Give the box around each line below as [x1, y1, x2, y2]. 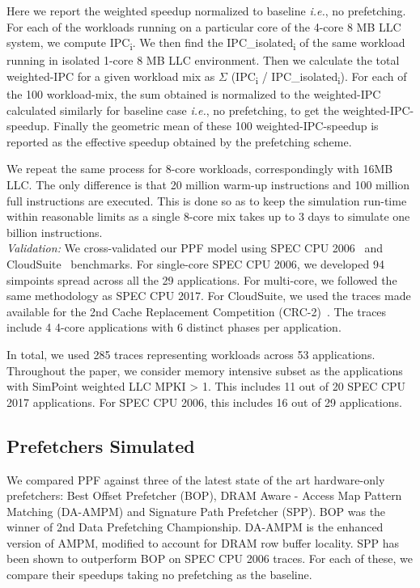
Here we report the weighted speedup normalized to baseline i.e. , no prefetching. [6, 2, 406, 19]
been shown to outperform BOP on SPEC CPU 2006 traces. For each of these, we [6, 550, 414, 567]
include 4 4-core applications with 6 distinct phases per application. [6, 319, 342, 336]
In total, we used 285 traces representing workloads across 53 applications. [6, 345, 375, 362]
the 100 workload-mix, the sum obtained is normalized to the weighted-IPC [6, 86, 381, 103]
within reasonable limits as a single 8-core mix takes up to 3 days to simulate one [6, 208, 410, 225]
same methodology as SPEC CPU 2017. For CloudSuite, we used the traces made [6, 287, 411, 304]
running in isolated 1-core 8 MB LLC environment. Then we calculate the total [6, 52, 400, 69]
